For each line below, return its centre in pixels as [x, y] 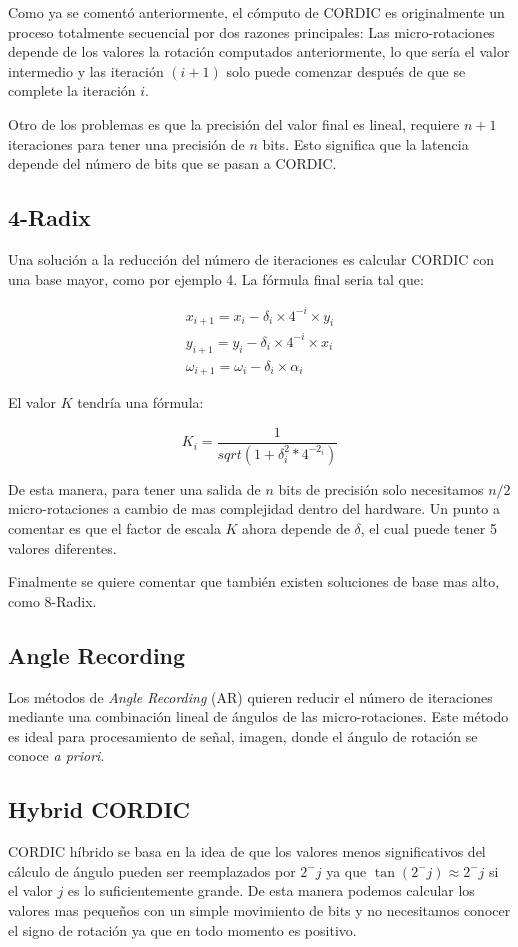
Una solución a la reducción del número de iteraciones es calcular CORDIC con [251, 258]
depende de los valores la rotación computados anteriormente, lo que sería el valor [259, 51]
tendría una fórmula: [140, 402]
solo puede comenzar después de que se [346, 70]
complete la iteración [72, 90]
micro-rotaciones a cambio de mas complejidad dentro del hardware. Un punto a [254, 508]
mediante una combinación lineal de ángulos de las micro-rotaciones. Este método [258, 716]
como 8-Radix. [52, 600]
